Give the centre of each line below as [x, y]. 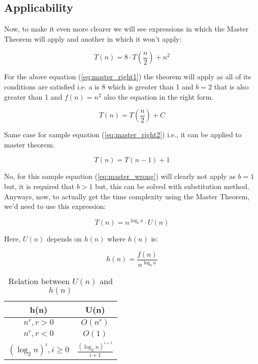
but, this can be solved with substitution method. [172, 186]
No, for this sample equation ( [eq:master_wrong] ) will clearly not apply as [120, 176]
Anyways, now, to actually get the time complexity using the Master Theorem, [127, 196]
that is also [231, 86]
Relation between [39, 281]
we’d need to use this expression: [55, 206]
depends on [64, 239]
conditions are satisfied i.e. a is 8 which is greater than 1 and [99, 86]
